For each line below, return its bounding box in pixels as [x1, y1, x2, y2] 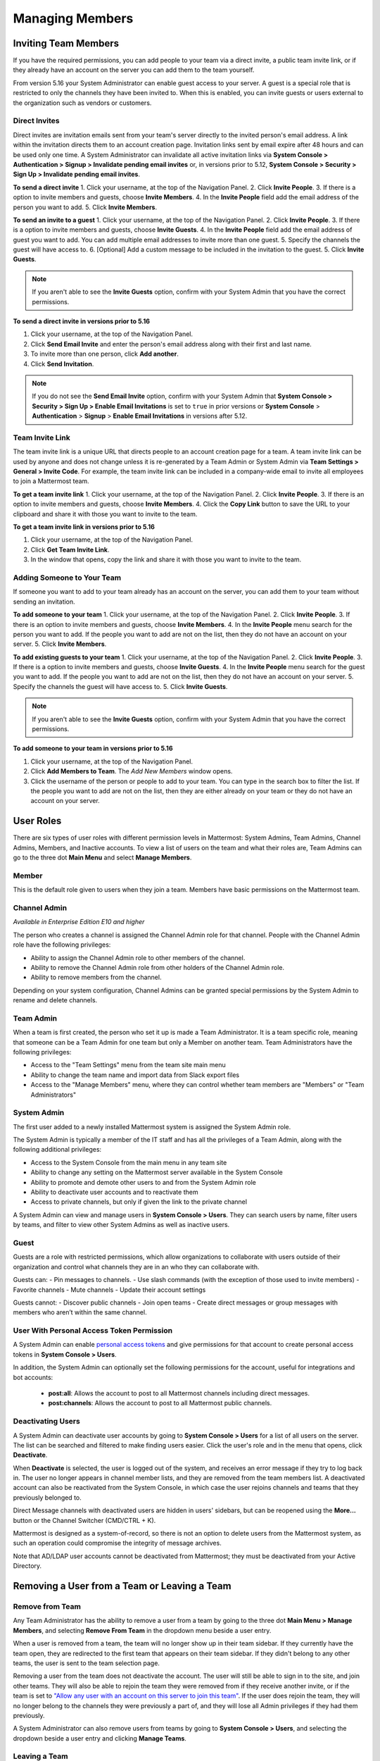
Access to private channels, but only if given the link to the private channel [30, 1197, 248, 1206]
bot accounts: [13, 1373, 53, 1381]
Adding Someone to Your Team [13, 573, 122, 583]
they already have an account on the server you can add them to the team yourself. [13, 66, 255, 74]
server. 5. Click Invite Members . [13, 640, 107, 648]
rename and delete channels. [13, 996, 98, 1004]
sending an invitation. [13, 597, 75, 606]
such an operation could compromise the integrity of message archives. [13, 1539, 222, 1548]
